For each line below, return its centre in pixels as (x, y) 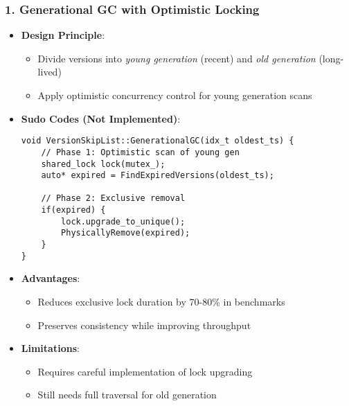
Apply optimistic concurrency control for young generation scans (175, 95)
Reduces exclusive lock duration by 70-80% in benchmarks (161, 301)
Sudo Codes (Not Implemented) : (101, 118)
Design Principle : (63, 35)
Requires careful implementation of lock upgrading (145, 371)
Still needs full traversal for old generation (127, 395)
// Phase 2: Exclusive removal (113, 198)
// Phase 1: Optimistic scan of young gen (140, 152)
